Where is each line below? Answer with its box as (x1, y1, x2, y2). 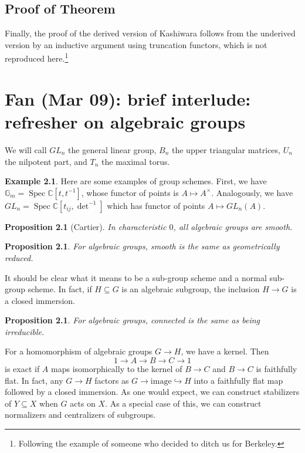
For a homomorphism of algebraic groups (5, 345, 152, 357)
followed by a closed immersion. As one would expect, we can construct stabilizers (5, 386, 300, 398)
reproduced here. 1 (5, 50, 69, 65)
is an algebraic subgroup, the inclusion (121, 283, 260, 295)
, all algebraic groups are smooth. (173, 220, 293, 232)
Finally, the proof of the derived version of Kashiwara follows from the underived (5, 27, 296, 39)
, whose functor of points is (81, 186, 179, 198)
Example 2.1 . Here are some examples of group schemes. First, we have (5, 175, 267, 187)
